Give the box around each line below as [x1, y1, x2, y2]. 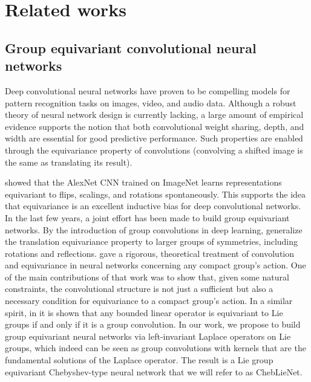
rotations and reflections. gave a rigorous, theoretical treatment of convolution [5, 247, 295, 259]
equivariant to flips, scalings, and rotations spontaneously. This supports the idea [5, 187, 306, 200]
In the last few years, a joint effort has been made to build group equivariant [5, 211, 290, 224]
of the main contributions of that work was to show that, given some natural [5, 270, 289, 283]
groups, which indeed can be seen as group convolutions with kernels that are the [5, 342, 306, 354]
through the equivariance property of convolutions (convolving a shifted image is [5, 143, 303, 156]
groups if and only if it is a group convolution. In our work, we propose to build [5, 318, 301, 331]
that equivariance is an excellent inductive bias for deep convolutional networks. [5, 199, 301, 212]
